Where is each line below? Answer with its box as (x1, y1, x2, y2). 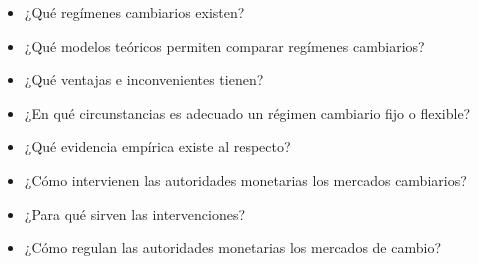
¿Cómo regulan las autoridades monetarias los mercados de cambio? (24, 237, 442, 258)
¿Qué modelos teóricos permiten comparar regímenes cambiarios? (24, 35, 425, 56)
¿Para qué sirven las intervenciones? (24, 203, 246, 224)
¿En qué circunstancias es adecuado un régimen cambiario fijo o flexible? (24, 102, 471, 123)
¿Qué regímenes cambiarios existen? (24, 2, 245, 22)
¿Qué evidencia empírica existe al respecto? (24, 136, 291, 157)
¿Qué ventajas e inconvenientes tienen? (24, 69, 264, 90)
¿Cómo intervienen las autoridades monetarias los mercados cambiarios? (24, 169, 467, 190)
